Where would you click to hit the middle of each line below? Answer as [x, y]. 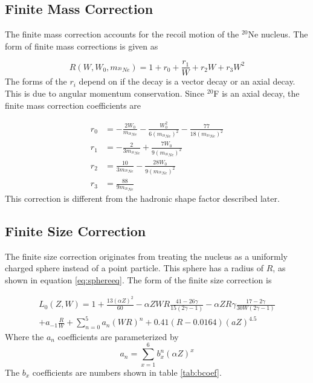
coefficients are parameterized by [118, 336]
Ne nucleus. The [278, 34]
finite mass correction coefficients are [73, 105]
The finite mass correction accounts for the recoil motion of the [122, 34]
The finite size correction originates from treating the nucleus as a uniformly [146, 256]
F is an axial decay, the [257, 93]
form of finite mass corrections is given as [82, 46]
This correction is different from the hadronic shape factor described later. [142, 198]
